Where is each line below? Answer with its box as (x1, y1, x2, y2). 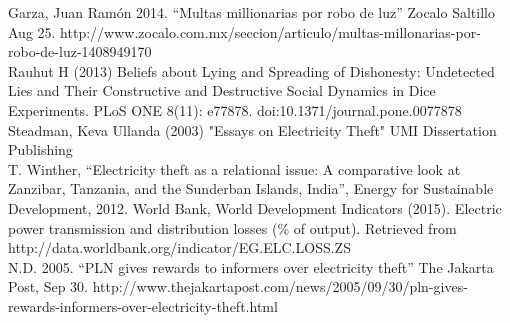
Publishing (8, 139, 73, 160)
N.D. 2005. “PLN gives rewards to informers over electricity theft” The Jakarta (8, 256, 494, 277)
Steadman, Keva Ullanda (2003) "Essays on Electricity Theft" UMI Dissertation (8, 119, 497, 140)
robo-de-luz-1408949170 (8, 41, 152, 62)
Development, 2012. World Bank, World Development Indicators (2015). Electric (8, 197, 502, 218)
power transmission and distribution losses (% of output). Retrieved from (8, 217, 457, 238)
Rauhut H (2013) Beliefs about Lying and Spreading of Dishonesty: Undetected (8, 60, 495, 81)
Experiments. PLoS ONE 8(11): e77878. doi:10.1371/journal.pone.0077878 (8, 99, 462, 120)
